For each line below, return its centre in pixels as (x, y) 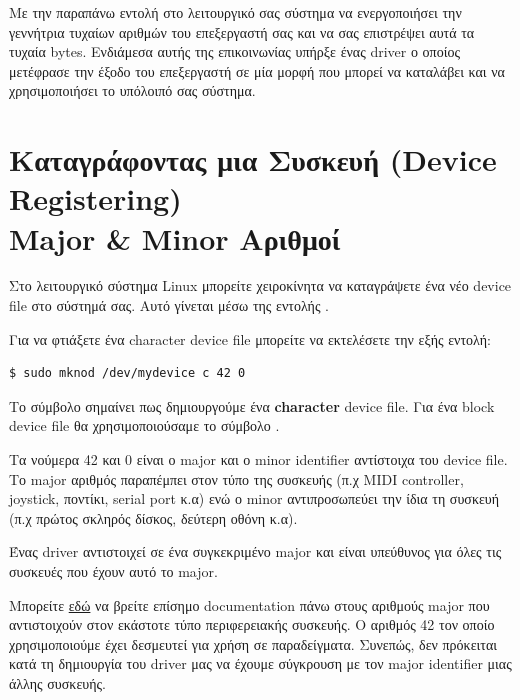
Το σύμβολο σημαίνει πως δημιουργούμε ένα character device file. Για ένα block (252, 405)
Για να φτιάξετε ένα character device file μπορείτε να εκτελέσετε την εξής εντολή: (250, 338)
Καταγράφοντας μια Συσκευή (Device (253, 159)
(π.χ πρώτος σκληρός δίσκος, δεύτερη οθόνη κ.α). (153, 517)
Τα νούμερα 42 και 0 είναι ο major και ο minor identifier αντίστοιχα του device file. (258, 459)
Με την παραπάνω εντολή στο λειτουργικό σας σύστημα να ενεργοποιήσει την (235, 12)
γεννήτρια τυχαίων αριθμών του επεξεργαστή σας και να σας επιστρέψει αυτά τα (242, 31)
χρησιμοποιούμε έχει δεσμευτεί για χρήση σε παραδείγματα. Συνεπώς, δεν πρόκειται (253, 643)
